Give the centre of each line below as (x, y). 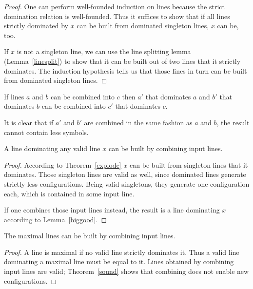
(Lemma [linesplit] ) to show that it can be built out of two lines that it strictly (122, 61)
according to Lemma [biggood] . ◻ (55, 219)
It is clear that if (29, 122)
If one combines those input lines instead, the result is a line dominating (112, 210)
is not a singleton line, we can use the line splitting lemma (104, 51)
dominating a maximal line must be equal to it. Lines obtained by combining (119, 261)
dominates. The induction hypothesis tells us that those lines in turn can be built (126, 70)
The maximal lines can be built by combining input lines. (90, 236)
